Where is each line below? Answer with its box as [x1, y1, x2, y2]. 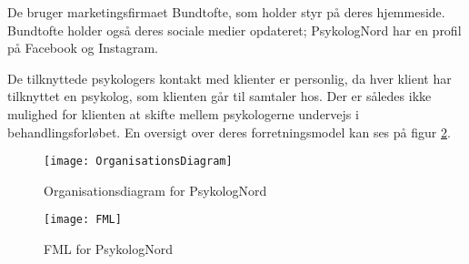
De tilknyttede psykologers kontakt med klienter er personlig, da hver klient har [7, 68, 452, 87]
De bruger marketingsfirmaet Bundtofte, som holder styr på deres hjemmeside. [7, 3, 445, 21]
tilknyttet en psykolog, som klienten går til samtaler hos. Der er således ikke [7, 86, 432, 106]
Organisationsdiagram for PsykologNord [44, 180, 267, 199]
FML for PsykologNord [44, 239, 173, 259]
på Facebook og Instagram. [7, 38, 158, 57]
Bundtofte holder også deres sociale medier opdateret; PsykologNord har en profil [7, 20, 462, 39]
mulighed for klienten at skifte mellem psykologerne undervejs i [7, 104, 359, 123]
